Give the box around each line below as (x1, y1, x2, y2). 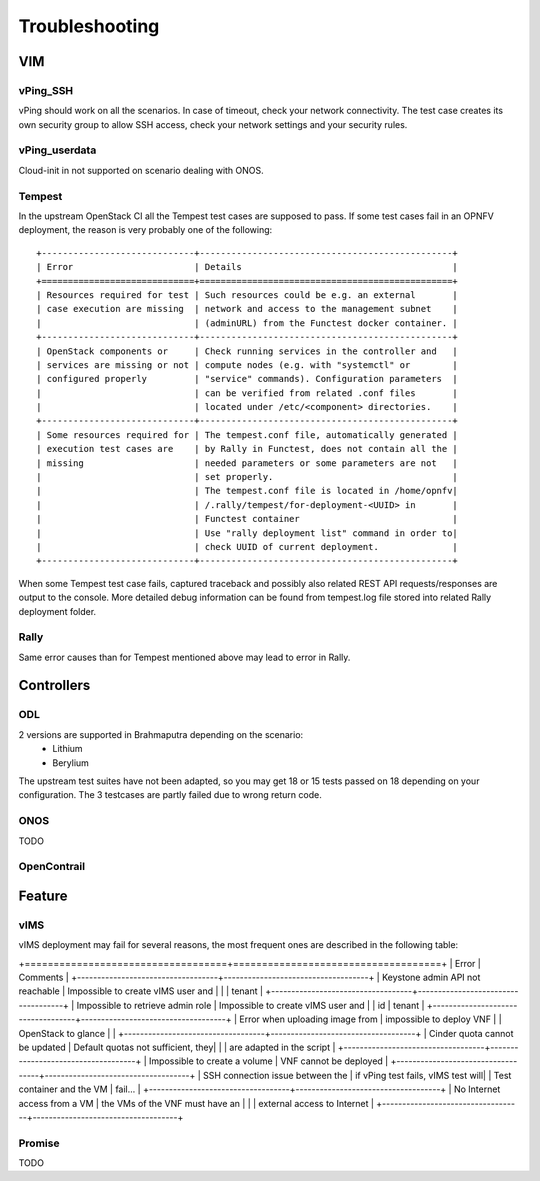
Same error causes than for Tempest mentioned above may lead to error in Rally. (18, 651, 351, 663)
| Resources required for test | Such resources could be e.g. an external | (36, 289, 459, 300)
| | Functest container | (36, 513, 459, 525)
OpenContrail (18, 860, 85, 874)
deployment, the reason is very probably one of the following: (18, 224, 273, 236)
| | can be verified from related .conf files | (36, 387, 459, 399)
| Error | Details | (36, 261, 459, 273)
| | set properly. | (36, 471, 459, 483)
